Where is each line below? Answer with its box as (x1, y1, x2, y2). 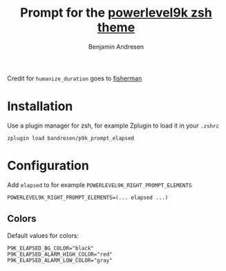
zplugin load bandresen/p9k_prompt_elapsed (7, 134, 135, 141)
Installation (7, 98, 73, 114)
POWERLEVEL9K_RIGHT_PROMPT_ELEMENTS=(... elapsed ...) (7, 194, 169, 201)
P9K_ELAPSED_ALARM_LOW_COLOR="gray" (7, 256, 113, 264)
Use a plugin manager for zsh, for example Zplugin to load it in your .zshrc (7, 121, 220, 130)
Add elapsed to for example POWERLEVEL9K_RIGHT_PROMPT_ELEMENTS (7, 180, 192, 189)
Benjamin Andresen (88, 42, 144, 51)
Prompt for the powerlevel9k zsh (20, 5, 212, 21)
